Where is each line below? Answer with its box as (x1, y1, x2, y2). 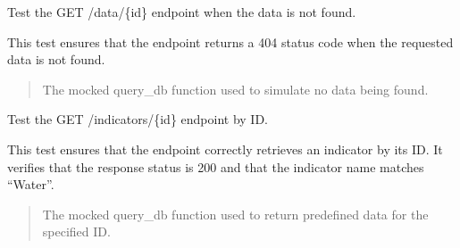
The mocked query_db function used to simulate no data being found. (42, 79, 429, 98)
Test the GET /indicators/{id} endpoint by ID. (7, 110, 268, 128)
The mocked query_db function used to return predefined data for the (42, 204, 429, 223)
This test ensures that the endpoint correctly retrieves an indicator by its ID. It (7, 139, 443, 158)
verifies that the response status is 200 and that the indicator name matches (7, 157, 424, 176)
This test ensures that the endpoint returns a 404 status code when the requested (7, 32, 454, 51)
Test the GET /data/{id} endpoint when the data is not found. (7, 3, 356, 21)
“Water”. (7, 175, 54, 194)
